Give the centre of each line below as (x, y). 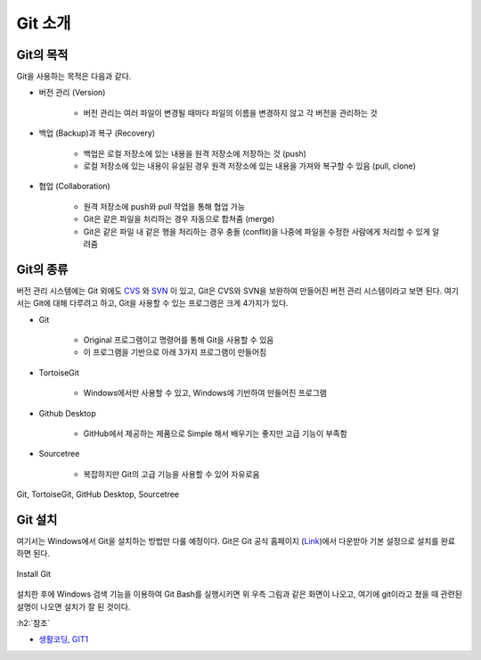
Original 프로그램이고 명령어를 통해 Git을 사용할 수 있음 (179, 340)
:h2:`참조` (33, 623)
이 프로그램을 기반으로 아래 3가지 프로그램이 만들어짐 (175, 352)
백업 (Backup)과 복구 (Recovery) (97, 133)
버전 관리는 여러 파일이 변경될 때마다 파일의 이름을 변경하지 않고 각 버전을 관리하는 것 (230, 112)
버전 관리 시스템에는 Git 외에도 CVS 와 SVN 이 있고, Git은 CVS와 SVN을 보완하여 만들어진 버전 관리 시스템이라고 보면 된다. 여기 (237, 291)
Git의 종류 (42, 269)
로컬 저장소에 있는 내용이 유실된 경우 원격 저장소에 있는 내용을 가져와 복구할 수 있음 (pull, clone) (249, 166)
